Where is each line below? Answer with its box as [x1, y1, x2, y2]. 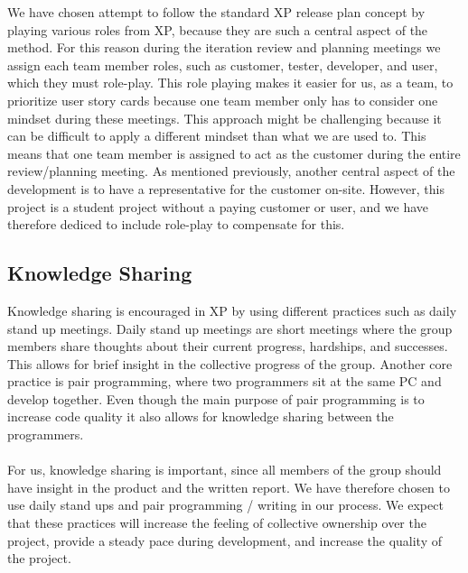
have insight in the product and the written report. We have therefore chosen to [7, 477, 451, 496]
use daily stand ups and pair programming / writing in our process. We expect [7, 495, 444, 514]
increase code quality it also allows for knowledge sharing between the [7, 407, 394, 426]
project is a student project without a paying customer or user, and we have [7, 197, 428, 216]
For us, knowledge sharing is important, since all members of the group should [7, 460, 442, 479]
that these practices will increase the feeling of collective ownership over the [7, 513, 426, 532]
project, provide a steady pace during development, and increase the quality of [7, 531, 442, 550]
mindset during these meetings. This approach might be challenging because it [7, 108, 442, 127]
